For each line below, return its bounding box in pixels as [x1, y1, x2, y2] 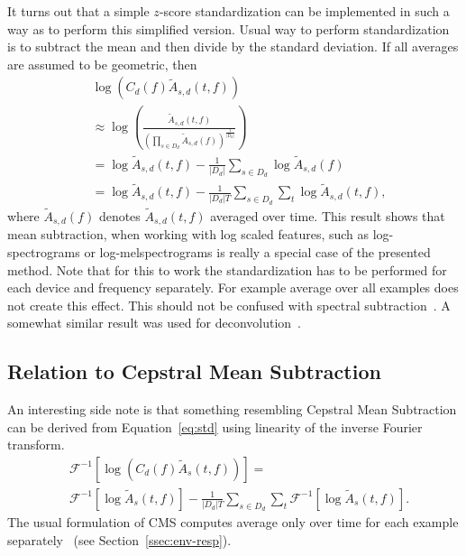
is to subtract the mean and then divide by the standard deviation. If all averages [7, 37, 459, 56]
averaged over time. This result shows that [210, 206, 445, 225]
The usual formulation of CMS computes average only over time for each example [7, 513, 459, 532]
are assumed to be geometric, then [7, 54, 197, 73]
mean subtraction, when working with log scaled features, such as [7, 225, 370, 244]
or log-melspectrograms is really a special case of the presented [84, 242, 431, 261]
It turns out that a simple [7, 2, 150, 20]
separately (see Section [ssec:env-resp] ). [7, 530, 232, 549]
